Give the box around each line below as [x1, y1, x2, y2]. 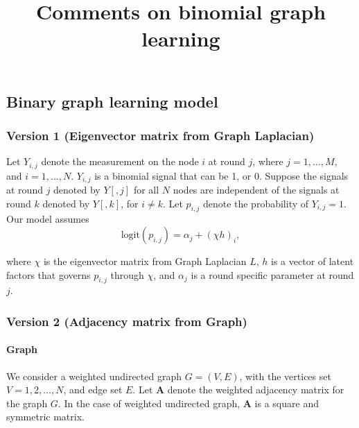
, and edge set [63, 382, 123, 397]
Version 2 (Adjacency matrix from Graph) [6, 312, 247, 329]
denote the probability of [202, 196, 309, 210]
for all [133, 182, 159, 197]
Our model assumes [6, 212, 89, 226]
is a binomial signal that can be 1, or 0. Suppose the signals [94, 168, 349, 182]
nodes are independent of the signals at [173, 182, 340, 197]
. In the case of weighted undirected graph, [58, 395, 240, 410]
